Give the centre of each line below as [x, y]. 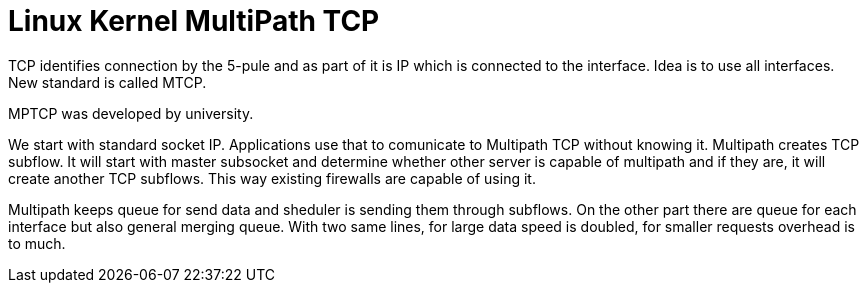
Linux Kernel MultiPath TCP [194, 21]
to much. [37, 243]
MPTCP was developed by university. [131, 113]
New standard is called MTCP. [107, 82]
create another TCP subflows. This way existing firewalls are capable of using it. [272, 178]
